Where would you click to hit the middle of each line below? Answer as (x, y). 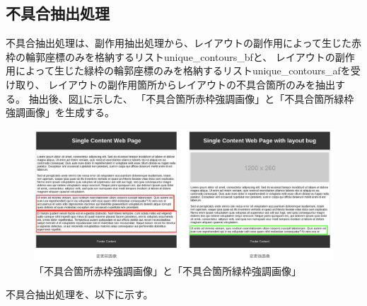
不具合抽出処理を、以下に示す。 (80, 294)
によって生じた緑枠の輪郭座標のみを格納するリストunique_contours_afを (183, 70)
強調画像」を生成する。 (60, 112)
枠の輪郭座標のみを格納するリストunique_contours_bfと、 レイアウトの (170, 56)
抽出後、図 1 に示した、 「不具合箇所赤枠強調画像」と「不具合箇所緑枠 (191, 98)
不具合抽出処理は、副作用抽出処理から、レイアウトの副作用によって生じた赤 (183, 43)
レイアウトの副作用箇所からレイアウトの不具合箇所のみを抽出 (192, 84)
